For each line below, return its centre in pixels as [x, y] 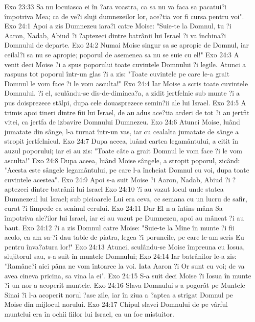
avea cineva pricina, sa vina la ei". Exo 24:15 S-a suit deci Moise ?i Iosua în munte [128, 275]
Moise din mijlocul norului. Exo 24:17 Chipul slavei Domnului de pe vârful [116, 304]
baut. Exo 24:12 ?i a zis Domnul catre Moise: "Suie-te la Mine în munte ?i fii [119, 227]
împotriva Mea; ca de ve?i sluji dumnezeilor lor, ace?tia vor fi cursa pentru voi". [124, 16]
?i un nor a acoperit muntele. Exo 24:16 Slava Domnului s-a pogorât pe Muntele [125, 285]
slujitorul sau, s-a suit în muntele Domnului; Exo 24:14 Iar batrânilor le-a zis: [121, 256]
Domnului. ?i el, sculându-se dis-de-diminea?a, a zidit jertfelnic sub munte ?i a [122, 93]
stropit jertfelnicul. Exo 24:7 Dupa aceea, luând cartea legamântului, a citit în [121, 141]
